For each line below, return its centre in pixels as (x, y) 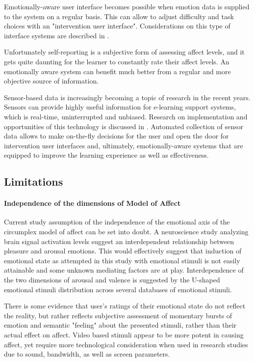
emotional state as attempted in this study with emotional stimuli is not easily (122, 260)
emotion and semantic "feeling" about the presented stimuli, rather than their (120, 325)
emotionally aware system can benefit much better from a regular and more (117, 71)
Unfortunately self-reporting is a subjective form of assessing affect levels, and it (124, 52)
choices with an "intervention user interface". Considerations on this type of (117, 26)
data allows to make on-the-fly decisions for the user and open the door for (116, 136)
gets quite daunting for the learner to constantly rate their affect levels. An (117, 61)
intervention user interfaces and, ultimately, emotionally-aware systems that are (124, 145)
